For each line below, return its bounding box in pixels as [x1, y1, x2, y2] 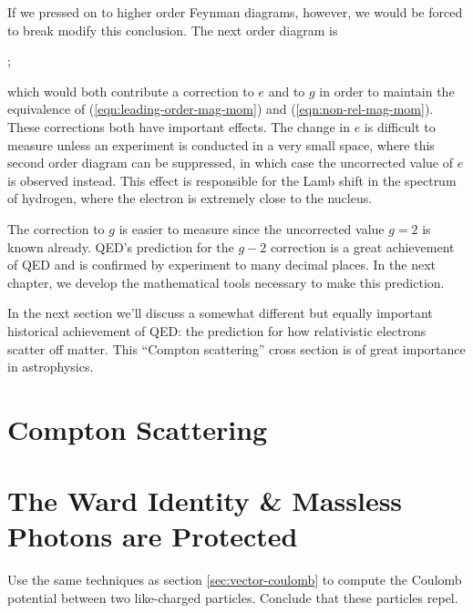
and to [268, 81, 305, 100]
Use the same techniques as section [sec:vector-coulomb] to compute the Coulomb [7, 570, 462, 589]
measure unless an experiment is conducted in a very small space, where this [7, 135, 435, 154]
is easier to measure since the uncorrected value [118, 219, 385, 238]
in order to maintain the [319, 81, 455, 100]
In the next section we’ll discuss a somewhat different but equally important [7, 303, 433, 322]
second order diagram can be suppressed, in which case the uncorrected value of [7, 153, 454, 172]
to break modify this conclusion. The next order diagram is [7, 20, 338, 39]
